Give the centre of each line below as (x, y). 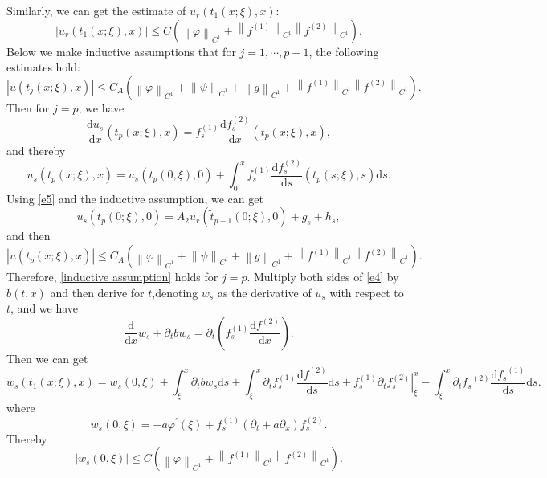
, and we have (45, 308)
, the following (344, 51)
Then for (28, 107)
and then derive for (97, 292)
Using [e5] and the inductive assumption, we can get (135, 198)
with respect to (367, 292)
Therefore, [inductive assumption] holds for (112, 277)
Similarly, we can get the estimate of (96, 10)
